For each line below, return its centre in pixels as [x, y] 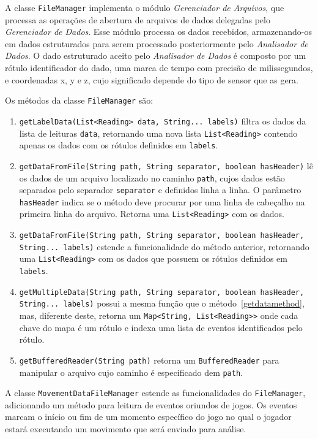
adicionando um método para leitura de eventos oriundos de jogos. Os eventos [151, 404]
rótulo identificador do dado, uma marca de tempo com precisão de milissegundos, [159, 68]
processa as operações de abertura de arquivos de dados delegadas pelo [138, 19]
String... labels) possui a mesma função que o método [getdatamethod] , [162, 303]
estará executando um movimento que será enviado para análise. [126, 429]
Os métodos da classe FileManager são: [79, 100]
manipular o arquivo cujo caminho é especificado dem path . [131, 372]
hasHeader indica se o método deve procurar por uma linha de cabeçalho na [162, 201]
